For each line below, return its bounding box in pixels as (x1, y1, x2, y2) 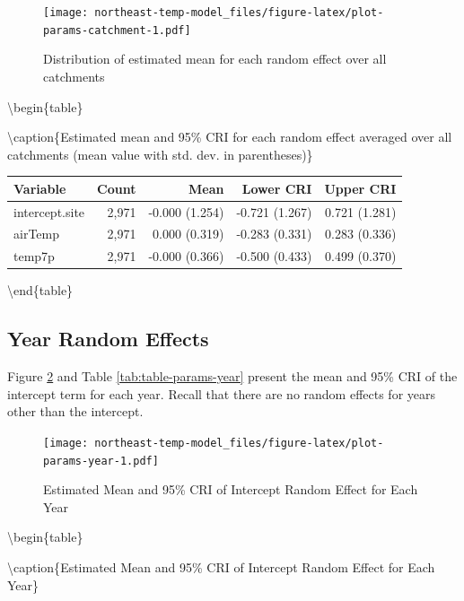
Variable (13, 179, 66, 197)
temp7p (13, 247, 55, 266)
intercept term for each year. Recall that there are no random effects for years (7, 384, 436, 403)
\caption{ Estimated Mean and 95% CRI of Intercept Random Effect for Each (7, 558, 435, 577)
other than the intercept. (7, 402, 144, 421)
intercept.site (13, 202, 85, 221)
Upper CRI (324, 179, 397, 197)
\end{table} (7, 281, 74, 300)
